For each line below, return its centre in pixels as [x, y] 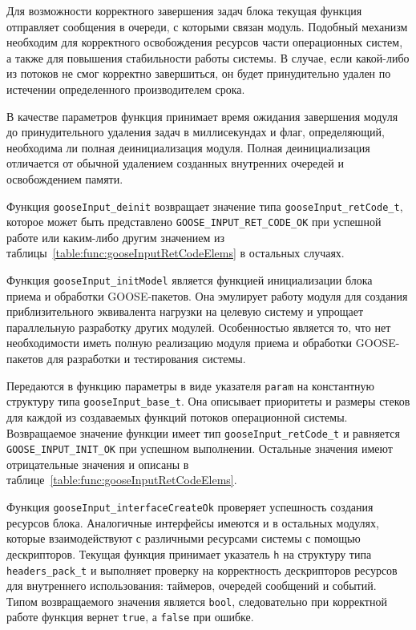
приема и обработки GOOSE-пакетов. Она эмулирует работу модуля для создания [207, 295]
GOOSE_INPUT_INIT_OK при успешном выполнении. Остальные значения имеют [200, 448]
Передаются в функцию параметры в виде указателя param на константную [190, 385]
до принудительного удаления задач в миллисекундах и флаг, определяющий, [196, 132]
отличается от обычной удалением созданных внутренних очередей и [175, 163]
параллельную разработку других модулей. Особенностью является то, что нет [199, 327]
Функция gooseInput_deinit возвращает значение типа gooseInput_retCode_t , [205, 206]
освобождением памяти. [65, 178]
